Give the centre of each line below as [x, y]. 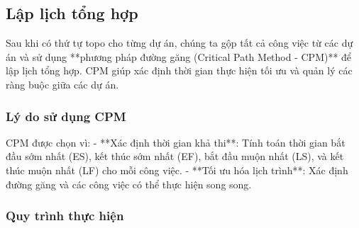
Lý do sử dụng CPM [66, 116]
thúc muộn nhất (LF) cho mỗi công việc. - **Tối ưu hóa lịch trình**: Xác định [177, 170]
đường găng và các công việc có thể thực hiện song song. [129, 184]
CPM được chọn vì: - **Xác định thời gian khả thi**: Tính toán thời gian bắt [176, 142]
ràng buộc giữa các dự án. [62, 84]
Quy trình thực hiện [65, 216]
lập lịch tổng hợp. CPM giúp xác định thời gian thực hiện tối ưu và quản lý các [179, 70]
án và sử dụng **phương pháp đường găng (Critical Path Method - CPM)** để [179, 56]
